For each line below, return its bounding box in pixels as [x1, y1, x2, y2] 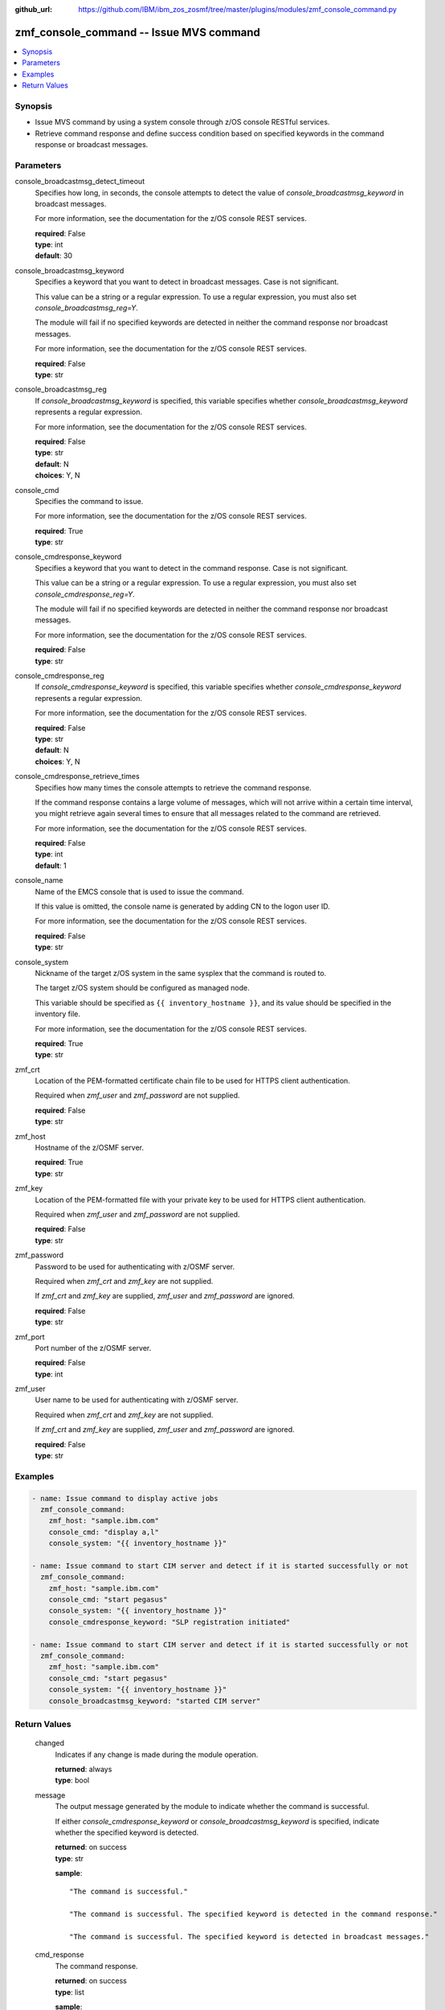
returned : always [55, 1764, 112, 1774]
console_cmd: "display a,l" [48, 1528, 160, 1536]
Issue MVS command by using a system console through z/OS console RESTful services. [35, 117, 330, 127]
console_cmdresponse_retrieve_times [14, 772, 140, 781]
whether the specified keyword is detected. [55, 1827, 199, 1837]
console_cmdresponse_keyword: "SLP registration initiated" [48, 1617, 291, 1626]
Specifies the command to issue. [35, 496, 144, 506]
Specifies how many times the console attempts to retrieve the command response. [35, 782, 312, 792]
